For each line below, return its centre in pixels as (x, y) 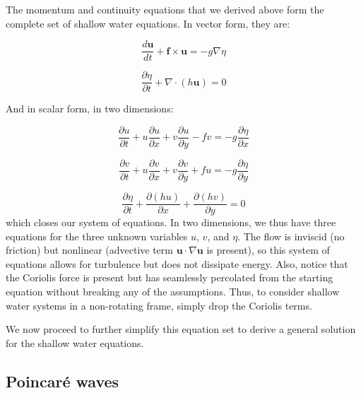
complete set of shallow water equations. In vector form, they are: (148, 23)
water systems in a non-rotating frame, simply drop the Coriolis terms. (159, 305)
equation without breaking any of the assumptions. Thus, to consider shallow (173, 292)
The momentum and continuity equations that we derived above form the (165, 9)
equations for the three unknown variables (97, 236)
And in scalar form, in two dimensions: (90, 108)
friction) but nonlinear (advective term (89, 250)
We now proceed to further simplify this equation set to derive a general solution (181, 329)
